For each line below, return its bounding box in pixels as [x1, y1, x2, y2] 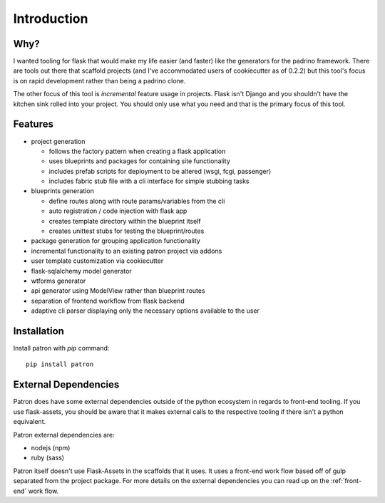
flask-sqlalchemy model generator [31, 266, 132, 275]
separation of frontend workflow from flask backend [31, 296, 185, 305]
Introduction [13, 11, 88, 26]
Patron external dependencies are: [13, 430, 115, 439]
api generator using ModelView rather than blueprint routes [31, 286, 206, 295]
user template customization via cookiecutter [31, 256, 164, 265]
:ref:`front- [330, 477, 362, 485]
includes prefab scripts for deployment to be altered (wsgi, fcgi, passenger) [48, 167, 272, 175]
